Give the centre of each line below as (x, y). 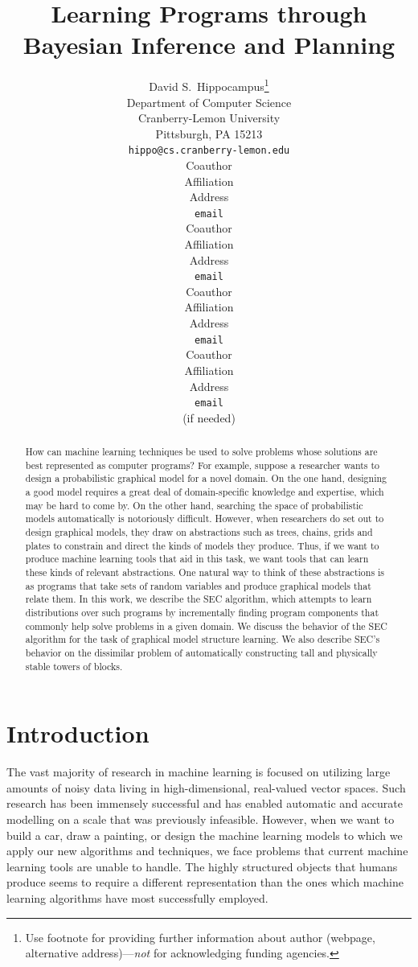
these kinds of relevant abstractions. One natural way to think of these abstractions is (205, 572)
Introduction (78, 733)
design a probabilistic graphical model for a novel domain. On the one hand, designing (206, 478)
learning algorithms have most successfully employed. (137, 897)
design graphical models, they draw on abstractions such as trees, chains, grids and (199, 532)
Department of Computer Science (209, 102)
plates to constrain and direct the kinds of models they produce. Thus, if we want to (202, 545)
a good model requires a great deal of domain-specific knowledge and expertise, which (205, 492)
